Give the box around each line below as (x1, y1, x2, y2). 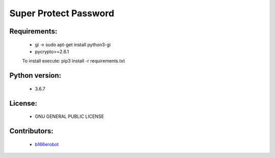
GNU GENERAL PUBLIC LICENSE (35, 113, 104, 119)
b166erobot (35, 141, 59, 147)
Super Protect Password (9, 8, 115, 19)
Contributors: (9, 127, 53, 135)
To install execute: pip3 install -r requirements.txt (22, 58, 125, 64)
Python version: (9, 71, 62, 80)
